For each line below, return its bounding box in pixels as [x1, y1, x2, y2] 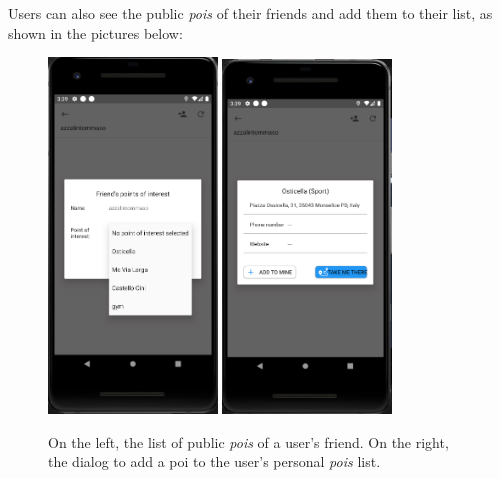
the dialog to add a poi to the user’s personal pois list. [48, 451, 381, 472]
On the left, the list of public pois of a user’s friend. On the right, [48, 431, 449, 452]
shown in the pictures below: [8, 22, 183, 43]
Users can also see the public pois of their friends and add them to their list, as [8, 3, 493, 23]
